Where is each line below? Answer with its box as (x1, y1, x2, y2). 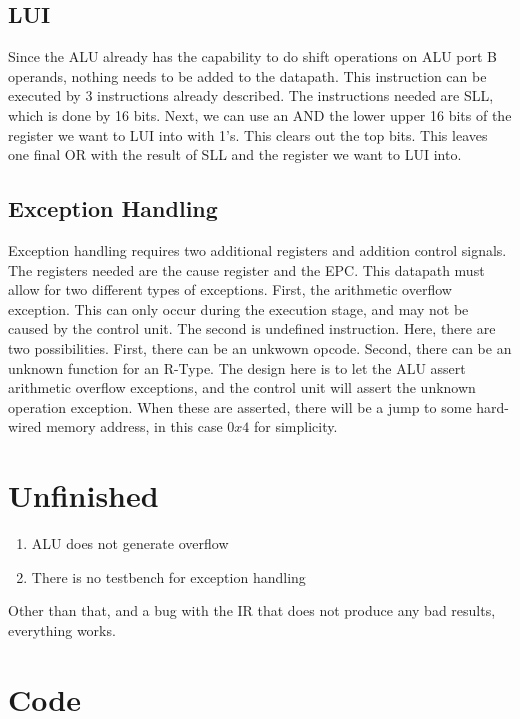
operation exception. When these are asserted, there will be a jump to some (8, 396, 472, 417)
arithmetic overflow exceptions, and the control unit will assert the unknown (8, 377, 476, 398)
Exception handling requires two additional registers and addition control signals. (8, 239, 507, 260)
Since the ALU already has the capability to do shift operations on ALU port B (8, 46, 498, 67)
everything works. (8, 619, 116, 640)
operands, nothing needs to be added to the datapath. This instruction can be (8, 65, 487, 86)
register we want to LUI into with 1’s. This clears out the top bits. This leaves (8, 124, 488, 145)
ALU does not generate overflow (31, 533, 229, 554)
